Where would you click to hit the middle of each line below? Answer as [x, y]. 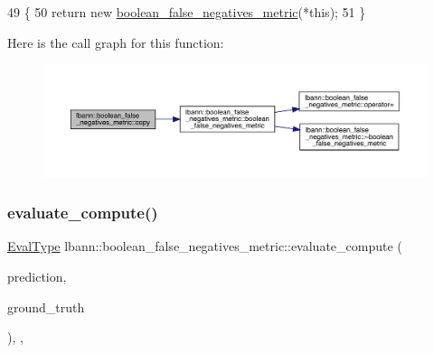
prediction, [37, 277]
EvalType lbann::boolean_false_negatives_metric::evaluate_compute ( [205, 246]
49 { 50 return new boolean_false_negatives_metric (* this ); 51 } [187, 12]
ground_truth [46, 307]
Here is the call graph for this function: [116, 42]
